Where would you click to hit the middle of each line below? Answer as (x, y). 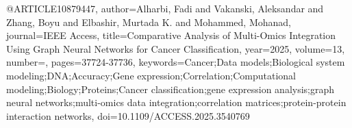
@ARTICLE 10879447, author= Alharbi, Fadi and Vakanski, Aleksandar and (165, 8)
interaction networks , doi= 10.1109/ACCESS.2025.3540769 (128, 115)
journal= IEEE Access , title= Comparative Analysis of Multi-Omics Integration (171, 35)
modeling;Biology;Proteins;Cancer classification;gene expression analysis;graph (171, 89)
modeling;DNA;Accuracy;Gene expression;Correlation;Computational (151, 75)
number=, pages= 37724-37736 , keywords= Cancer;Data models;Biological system (176, 62)
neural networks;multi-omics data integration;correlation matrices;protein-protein (176, 102)
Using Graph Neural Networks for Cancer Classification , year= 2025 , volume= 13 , (176, 48)
